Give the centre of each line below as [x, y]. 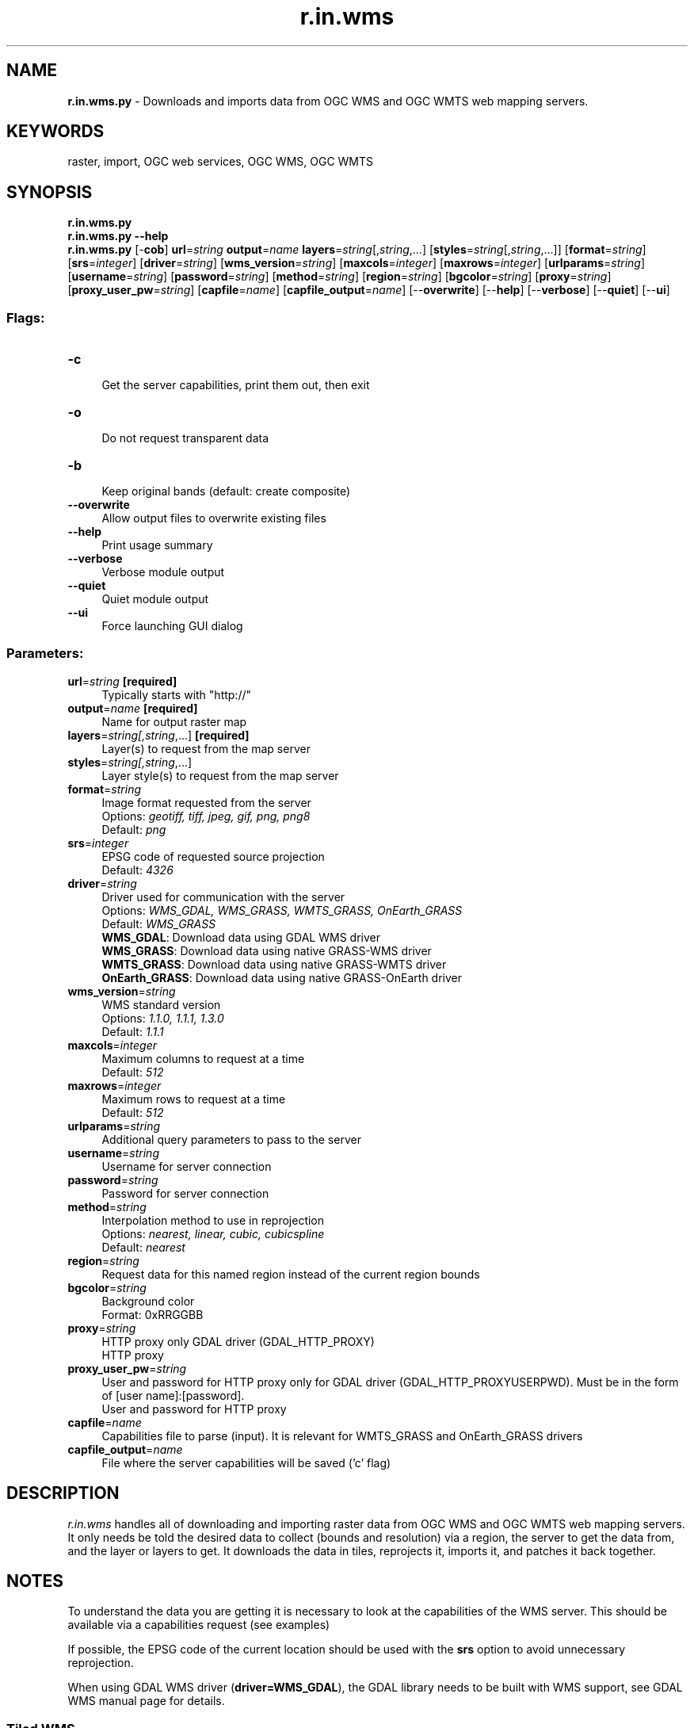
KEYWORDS [55, 132]
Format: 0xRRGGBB [153, 1314]
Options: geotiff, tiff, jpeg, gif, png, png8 [206, 816]
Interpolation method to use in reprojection [213, 1220]
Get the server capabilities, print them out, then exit [236, 385]
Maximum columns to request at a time [203, 1058]
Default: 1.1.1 [133, 1031]
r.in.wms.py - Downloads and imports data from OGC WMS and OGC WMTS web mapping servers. [328, 101]
